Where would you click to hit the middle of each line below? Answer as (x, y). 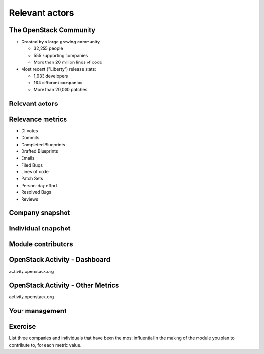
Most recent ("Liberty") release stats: (59, 69)
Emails (28, 158)
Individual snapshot (40, 229)
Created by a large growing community (61, 42)
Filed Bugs (32, 165)
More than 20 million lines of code (68, 62)
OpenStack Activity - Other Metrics (64, 285)
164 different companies (58, 83)
